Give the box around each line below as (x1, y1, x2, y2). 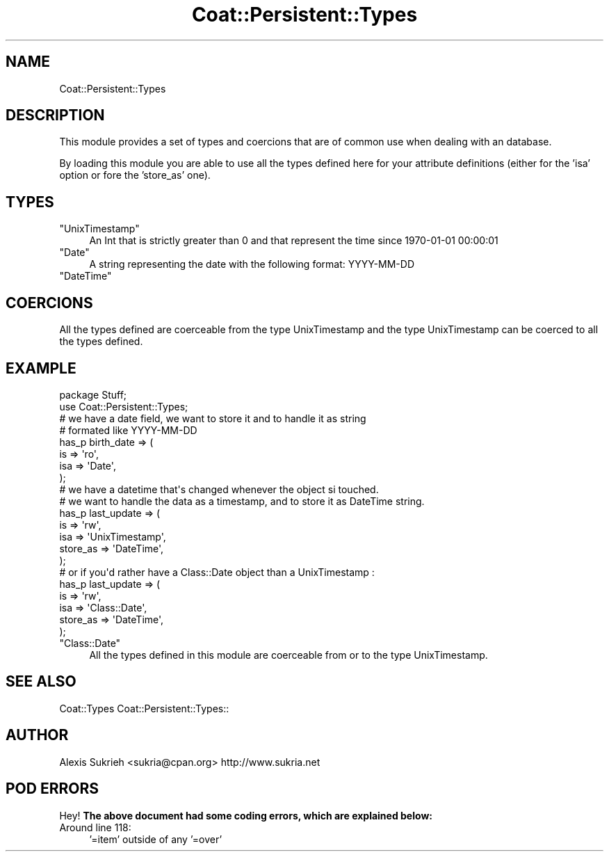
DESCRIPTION (6, 106, 105, 125)
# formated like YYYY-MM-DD (59, 424, 197, 436)
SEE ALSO (6, 673, 76, 691)
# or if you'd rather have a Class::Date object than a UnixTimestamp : (59, 566, 375, 578)
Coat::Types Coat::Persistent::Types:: (59, 702, 229, 714)
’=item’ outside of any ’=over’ (89, 833, 222, 845)
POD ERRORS (6, 780, 99, 798)
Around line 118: (59, 821, 131, 833)
